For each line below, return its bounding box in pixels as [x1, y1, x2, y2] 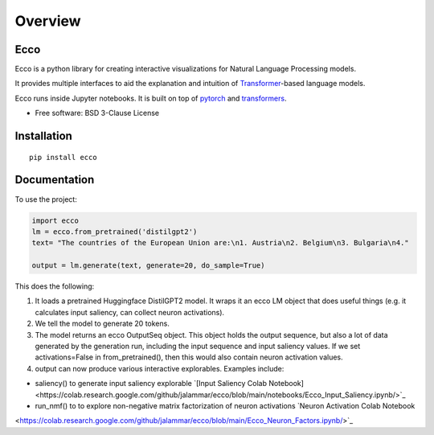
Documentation [14, 173, 95, 187]
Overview [14, 12, 81, 30]
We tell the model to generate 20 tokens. [35, 318, 170, 329]
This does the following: [14, 281, 95, 291]
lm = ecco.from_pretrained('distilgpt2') [31, 227, 198, 236]
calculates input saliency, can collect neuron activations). [35, 307, 225, 317]
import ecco [31, 215, 80, 225]
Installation [14, 129, 72, 143]
